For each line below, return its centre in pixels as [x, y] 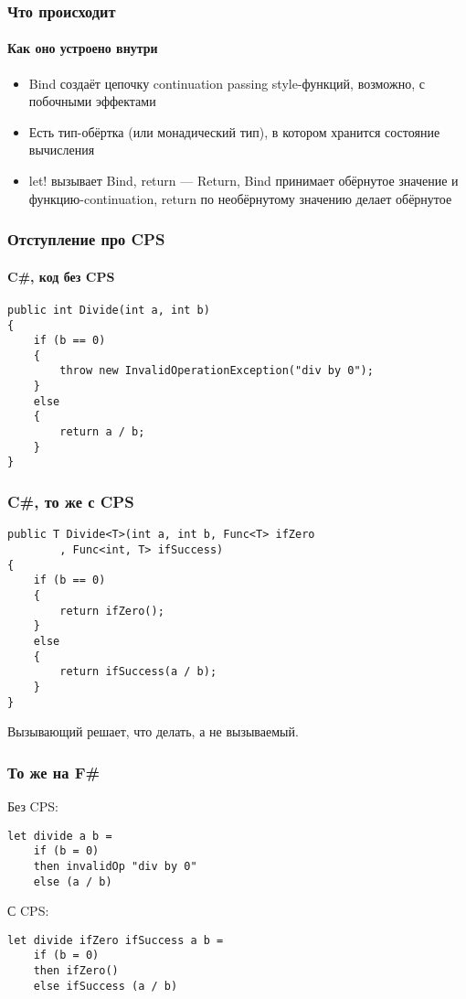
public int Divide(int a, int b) [109, 310]
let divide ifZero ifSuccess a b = [116, 940]
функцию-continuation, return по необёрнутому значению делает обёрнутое [240, 198]
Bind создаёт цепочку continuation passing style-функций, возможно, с [227, 83]
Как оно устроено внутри [83, 48]
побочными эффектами [92, 101]
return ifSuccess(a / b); [138, 672]
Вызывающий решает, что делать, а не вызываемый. [153, 731]
